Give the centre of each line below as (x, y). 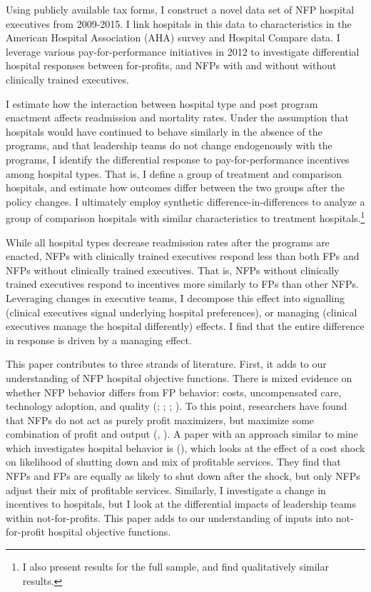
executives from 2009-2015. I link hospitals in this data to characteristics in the (179, 23)
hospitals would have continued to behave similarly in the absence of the (164, 131)
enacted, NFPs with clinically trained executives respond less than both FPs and (183, 256)
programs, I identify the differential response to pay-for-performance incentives (178, 159)
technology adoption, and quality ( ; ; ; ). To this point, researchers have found (177, 406)
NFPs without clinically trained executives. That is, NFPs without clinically (173, 270)
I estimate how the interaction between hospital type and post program (162, 103)
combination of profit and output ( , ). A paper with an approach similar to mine (182, 434)
